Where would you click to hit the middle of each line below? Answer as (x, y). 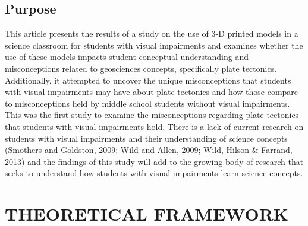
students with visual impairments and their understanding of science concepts (146, 138)
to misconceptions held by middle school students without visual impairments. (147, 103)
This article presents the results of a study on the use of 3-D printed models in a (152, 34)
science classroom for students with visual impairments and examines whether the (154, 45)
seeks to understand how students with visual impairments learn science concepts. (154, 173)
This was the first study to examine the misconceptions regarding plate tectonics (152, 115)
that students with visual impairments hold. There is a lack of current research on (154, 126)
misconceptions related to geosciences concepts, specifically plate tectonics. (141, 68)
